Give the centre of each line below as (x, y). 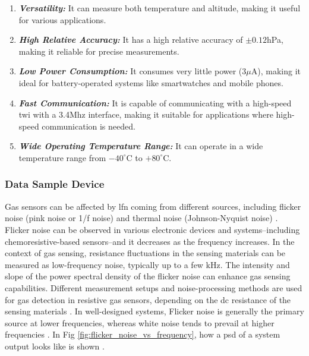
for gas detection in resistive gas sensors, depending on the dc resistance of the (148, 299)
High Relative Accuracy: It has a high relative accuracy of (131, 40)
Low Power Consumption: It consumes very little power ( (130, 71)
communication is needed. (89, 126)
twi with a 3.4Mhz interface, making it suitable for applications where (146, 114)
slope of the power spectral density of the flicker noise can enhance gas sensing (148, 276)
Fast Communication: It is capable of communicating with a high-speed (155, 103)
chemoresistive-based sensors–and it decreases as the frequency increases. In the (150, 241)
